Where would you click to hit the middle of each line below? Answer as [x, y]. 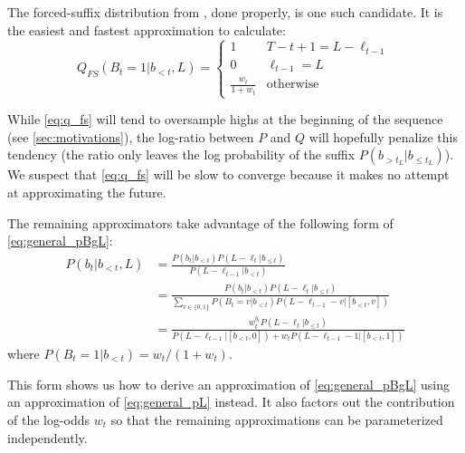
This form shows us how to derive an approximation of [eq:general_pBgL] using [228, 384]
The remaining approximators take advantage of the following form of [200, 222]
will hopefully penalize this [384, 136]
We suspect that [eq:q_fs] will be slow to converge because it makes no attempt [228, 174]
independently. [47, 437]
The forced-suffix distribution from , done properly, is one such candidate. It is [225, 12]
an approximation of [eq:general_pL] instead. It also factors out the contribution [231, 402]
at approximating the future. [87, 192]
